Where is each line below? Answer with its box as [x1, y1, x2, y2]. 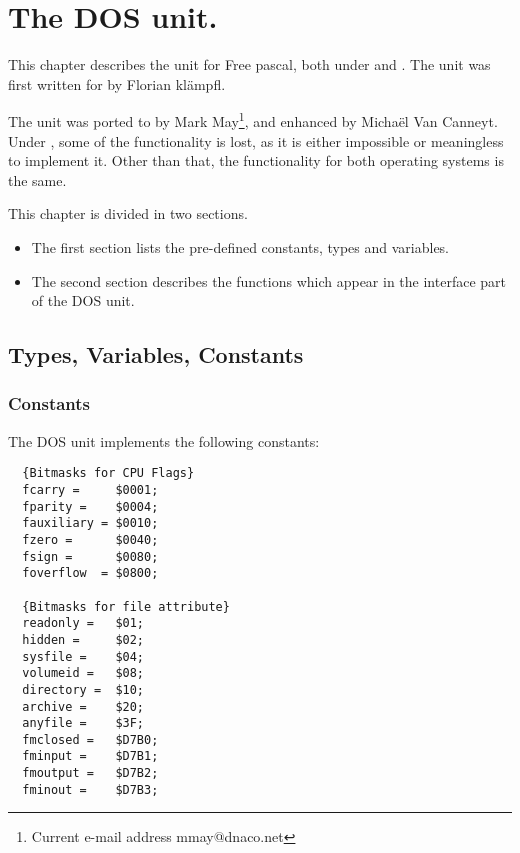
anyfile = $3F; [22, 716, 145, 731]
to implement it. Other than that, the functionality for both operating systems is [8, 150, 504, 171]
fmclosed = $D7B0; [22, 732, 159, 747]
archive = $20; [22, 699, 145, 714]
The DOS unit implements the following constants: [8, 430, 320, 451]
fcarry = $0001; [22, 482, 159, 497]
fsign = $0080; [22, 549, 159, 564]
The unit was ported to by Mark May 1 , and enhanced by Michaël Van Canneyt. [8, 108, 498, 131]
